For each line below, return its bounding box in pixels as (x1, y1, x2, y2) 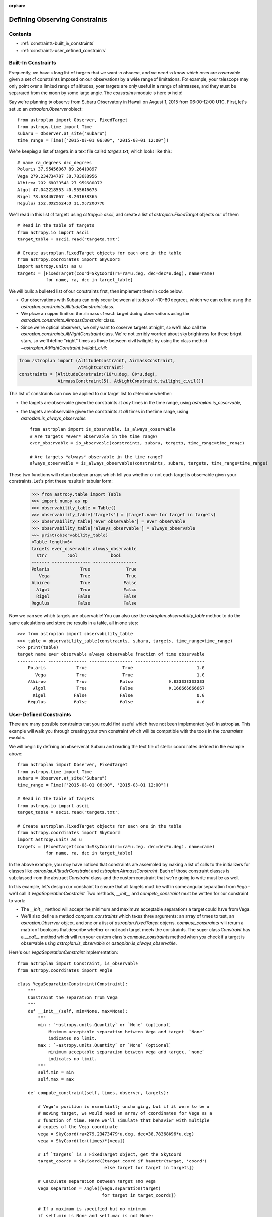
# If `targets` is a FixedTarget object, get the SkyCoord (38, 1151, 182, 1157)
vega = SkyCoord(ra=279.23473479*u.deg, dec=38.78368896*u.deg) (38, 1131, 194, 1137)
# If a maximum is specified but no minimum (38, 1206, 146, 1212)
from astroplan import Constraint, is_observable (17, 960, 138, 966)
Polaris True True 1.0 (27, 665, 205, 671)
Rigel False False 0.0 (33, 692, 205, 698)
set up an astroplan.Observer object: (9, 106, 83, 111)
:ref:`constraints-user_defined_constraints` (21, 47, 107, 53)
